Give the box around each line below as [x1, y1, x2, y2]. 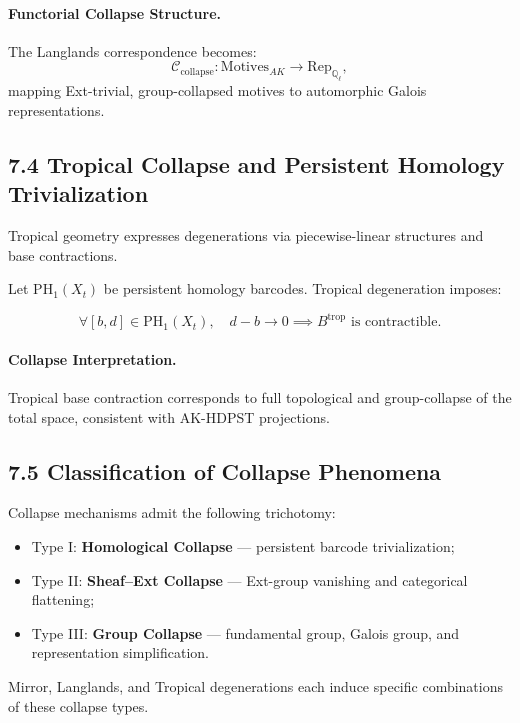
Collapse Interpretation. [8, 348, 177, 369]
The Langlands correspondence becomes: [8, 40, 257, 61]
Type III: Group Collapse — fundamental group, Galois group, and [31, 622, 460, 643]
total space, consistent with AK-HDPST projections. [8, 406, 330, 427]
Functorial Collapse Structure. [8, 2, 222, 23]
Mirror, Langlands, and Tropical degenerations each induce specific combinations [8, 675, 504, 696]
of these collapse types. [8, 695, 149, 716]
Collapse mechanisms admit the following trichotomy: [8, 502, 336, 523]
